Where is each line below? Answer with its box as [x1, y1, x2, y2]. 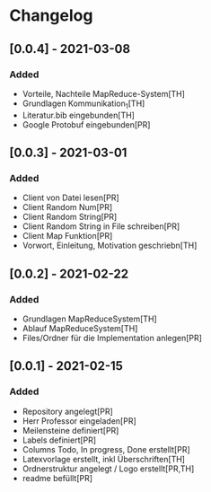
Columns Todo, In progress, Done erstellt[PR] [22, 444, 190, 454]
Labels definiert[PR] [22, 435, 97, 445]
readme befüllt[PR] [22, 472, 92, 483]
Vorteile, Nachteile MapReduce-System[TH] [22, 88, 186, 99]
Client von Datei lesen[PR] [22, 192, 119, 203]
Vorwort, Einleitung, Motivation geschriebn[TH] [22, 240, 198, 251]
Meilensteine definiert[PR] [22, 425, 119, 435]
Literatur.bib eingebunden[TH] [22, 110, 135, 120]
